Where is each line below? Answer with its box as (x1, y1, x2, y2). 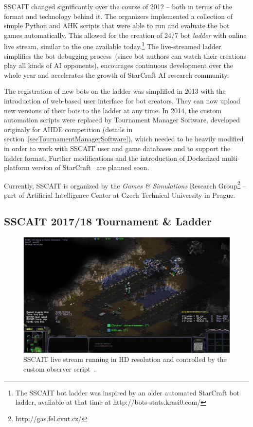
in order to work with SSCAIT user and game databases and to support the (4, 143, 231, 153)
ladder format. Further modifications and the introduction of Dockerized (4, 153, 220, 163)
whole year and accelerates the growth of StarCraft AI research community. (4, 69, 229, 80)
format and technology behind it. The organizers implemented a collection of (4, 11, 233, 21)
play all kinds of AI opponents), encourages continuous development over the (4, 60, 233, 70)
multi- (221, 153, 240, 163)
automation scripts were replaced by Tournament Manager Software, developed (4, 115, 240, 125)
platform (4, 162, 30, 172)
